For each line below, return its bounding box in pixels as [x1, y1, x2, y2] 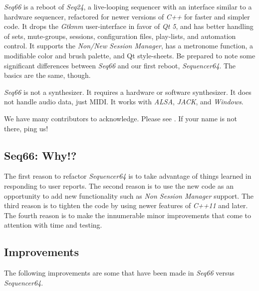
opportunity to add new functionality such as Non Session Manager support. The [4, 190, 254, 201]
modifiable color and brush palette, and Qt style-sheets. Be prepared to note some [4, 50, 256, 60]
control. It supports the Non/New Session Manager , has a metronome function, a [4, 40, 254, 51]
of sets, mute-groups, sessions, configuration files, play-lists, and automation [4, 30, 236, 41]
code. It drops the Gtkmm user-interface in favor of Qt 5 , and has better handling [4, 21, 254, 31]
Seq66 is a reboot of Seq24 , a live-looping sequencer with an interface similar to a [4, 1, 252, 11]
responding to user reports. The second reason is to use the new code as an [4, 180, 234, 191]
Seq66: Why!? [4, 147, 77, 163]
